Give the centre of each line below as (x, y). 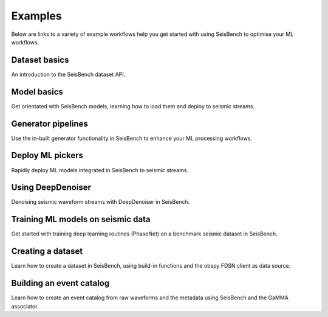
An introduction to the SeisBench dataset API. (68, 74)
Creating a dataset (47, 252)
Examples (36, 16)
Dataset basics (40, 60)
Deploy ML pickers (47, 155)
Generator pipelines (50, 124)
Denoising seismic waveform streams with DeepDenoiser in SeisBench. (101, 202)
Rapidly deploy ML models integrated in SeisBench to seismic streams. (100, 170)
